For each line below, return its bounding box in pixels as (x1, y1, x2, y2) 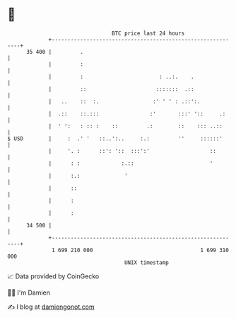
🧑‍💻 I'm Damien (7, 288, 51, 297)
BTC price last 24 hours (112, 30, 185, 37)
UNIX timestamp (124, 259, 170, 266)
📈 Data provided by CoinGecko (7, 272, 100, 280)
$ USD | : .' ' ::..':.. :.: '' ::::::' (7, 135, 223, 142)
